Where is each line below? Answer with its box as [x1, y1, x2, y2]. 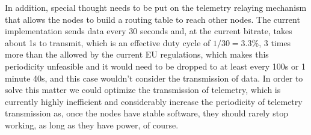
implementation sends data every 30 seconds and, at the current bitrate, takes [5, 25, 292, 37]
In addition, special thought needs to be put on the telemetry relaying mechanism [5, 1, 307, 13]
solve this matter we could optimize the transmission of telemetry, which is [5, 83, 281, 96]
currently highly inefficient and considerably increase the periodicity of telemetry [5, 95, 303, 107]
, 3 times [259, 36, 291, 49]
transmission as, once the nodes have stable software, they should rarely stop [5, 107, 288, 119]
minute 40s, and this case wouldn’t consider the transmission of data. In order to [5, 71, 303, 84]
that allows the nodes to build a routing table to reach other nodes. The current [5, 13, 300, 25]
